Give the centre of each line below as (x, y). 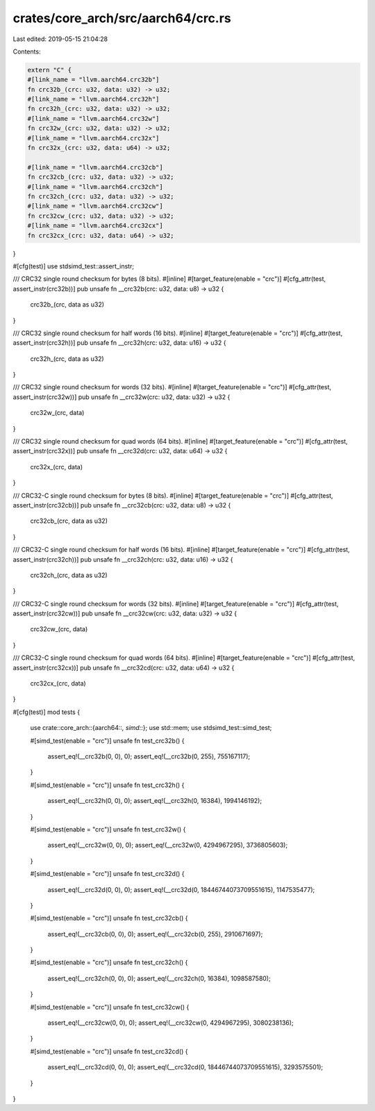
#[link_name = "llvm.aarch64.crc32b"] (93, 80)
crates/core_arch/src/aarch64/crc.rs (122, 18)
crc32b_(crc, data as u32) (67, 305)
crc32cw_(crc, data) (59, 629)
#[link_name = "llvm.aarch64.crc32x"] (93, 138)
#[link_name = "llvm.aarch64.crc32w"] (93, 119)
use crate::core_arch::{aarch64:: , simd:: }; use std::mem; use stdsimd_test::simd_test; (151, 728)
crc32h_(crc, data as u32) (67, 359)
